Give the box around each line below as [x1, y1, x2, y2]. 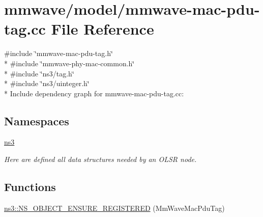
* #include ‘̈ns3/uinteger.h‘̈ [4, 78, 90, 89]
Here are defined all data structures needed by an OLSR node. [4, 154, 197, 165]
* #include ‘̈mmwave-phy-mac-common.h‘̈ [4, 58, 135, 68]
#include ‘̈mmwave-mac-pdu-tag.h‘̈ [4, 48, 113, 59]
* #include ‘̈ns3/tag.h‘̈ [4, 68, 74, 78]
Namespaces [4, 113, 69, 128]
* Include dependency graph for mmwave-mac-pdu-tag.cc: [4, 88, 184, 98]
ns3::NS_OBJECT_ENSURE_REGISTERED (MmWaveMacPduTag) [4, 202, 225, 213]
